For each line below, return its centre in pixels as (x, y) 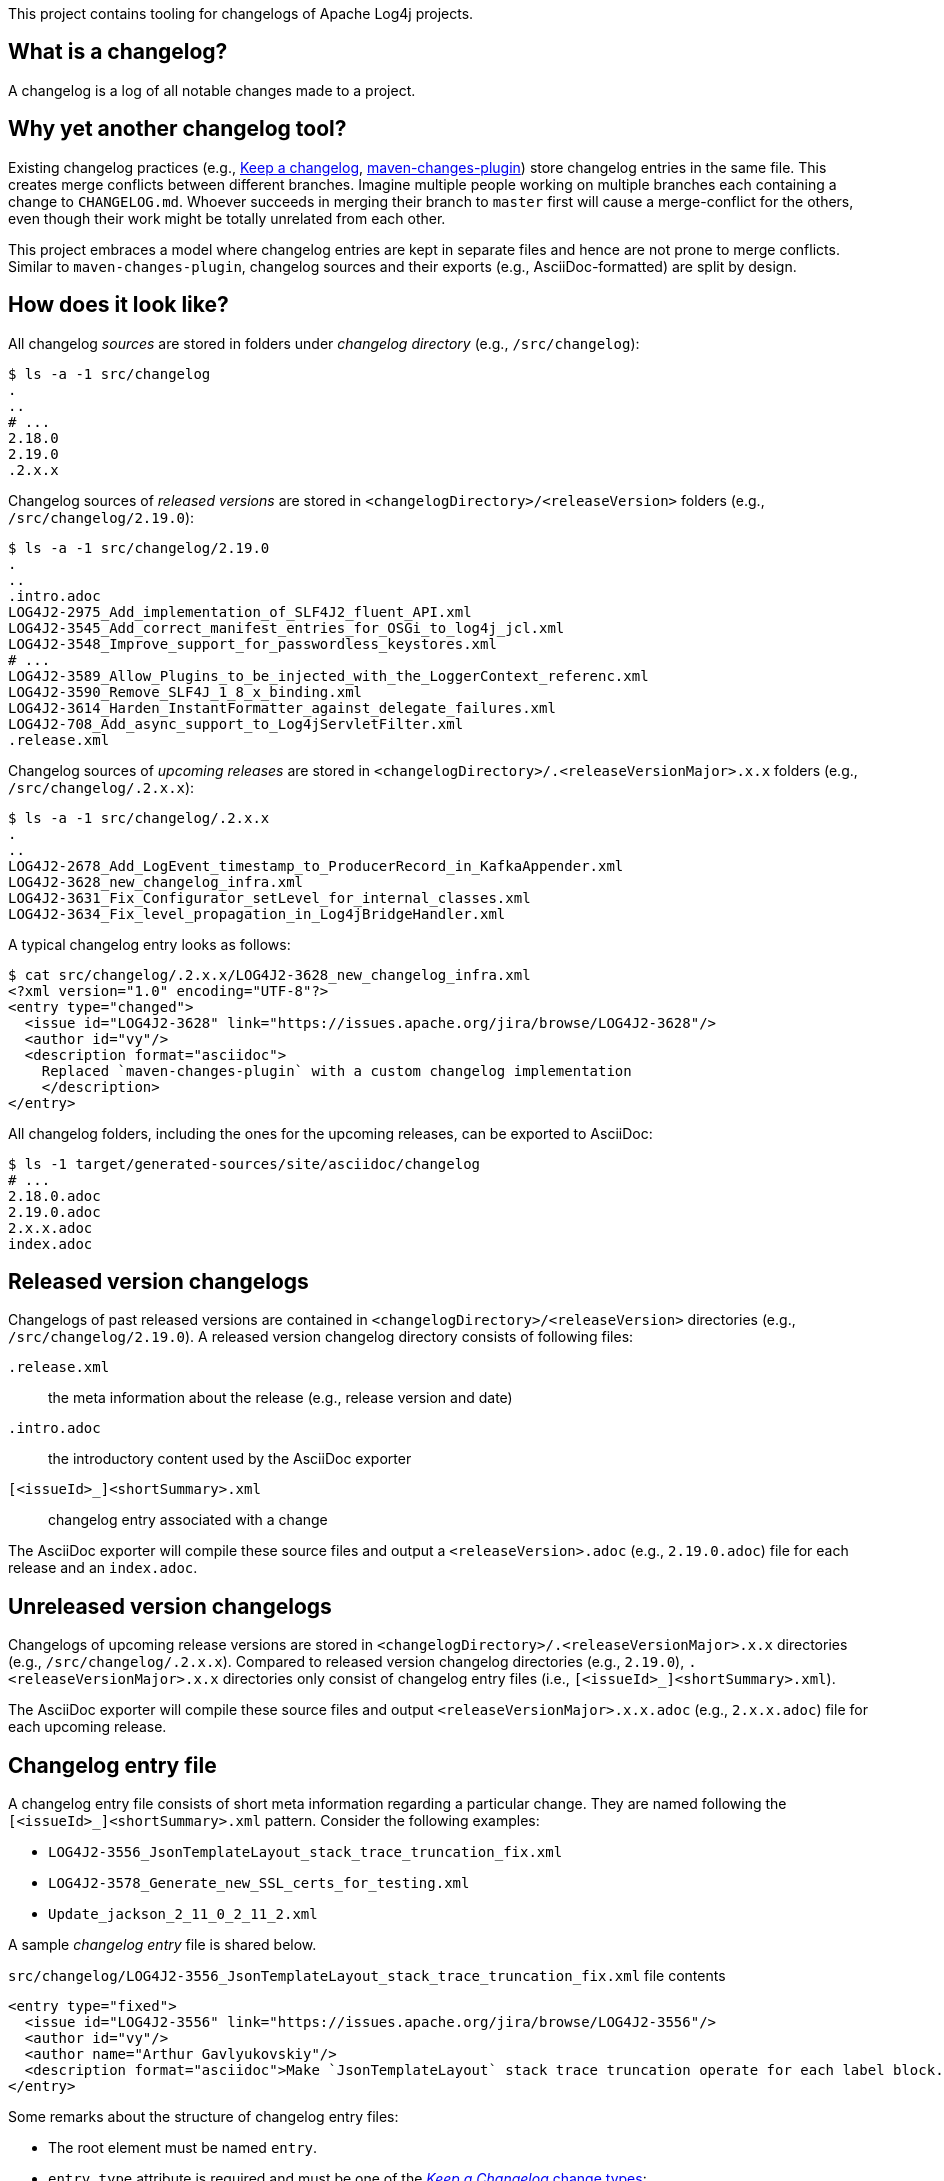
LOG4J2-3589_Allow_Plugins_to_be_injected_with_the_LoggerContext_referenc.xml (328, 675)
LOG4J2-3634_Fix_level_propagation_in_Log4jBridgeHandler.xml (257, 913)
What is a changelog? (118, 52)
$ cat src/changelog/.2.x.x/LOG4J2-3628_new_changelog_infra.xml (269, 974)
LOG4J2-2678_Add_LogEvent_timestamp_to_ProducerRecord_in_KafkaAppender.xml (316, 865)
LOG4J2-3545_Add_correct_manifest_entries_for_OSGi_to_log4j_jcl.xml (286, 627)
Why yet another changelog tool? (177, 129)
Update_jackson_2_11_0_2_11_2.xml (183, 1914)
